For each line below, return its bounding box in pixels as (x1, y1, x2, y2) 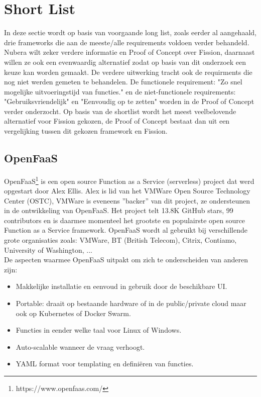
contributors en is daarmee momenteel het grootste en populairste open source (4, 215, 245, 225)
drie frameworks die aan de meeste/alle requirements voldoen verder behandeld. (4, 37, 249, 47)
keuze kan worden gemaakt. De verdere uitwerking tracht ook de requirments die (4, 66, 252, 77)
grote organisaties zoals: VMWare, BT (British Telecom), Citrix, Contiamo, (4, 235, 237, 245)
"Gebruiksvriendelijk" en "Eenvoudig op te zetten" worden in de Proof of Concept (4, 96, 254, 107)
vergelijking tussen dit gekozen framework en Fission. (4, 126, 168, 136)
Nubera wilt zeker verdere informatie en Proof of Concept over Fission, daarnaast (4, 47, 255, 57)
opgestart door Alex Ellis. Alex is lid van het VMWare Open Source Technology (4, 185, 250, 196)
